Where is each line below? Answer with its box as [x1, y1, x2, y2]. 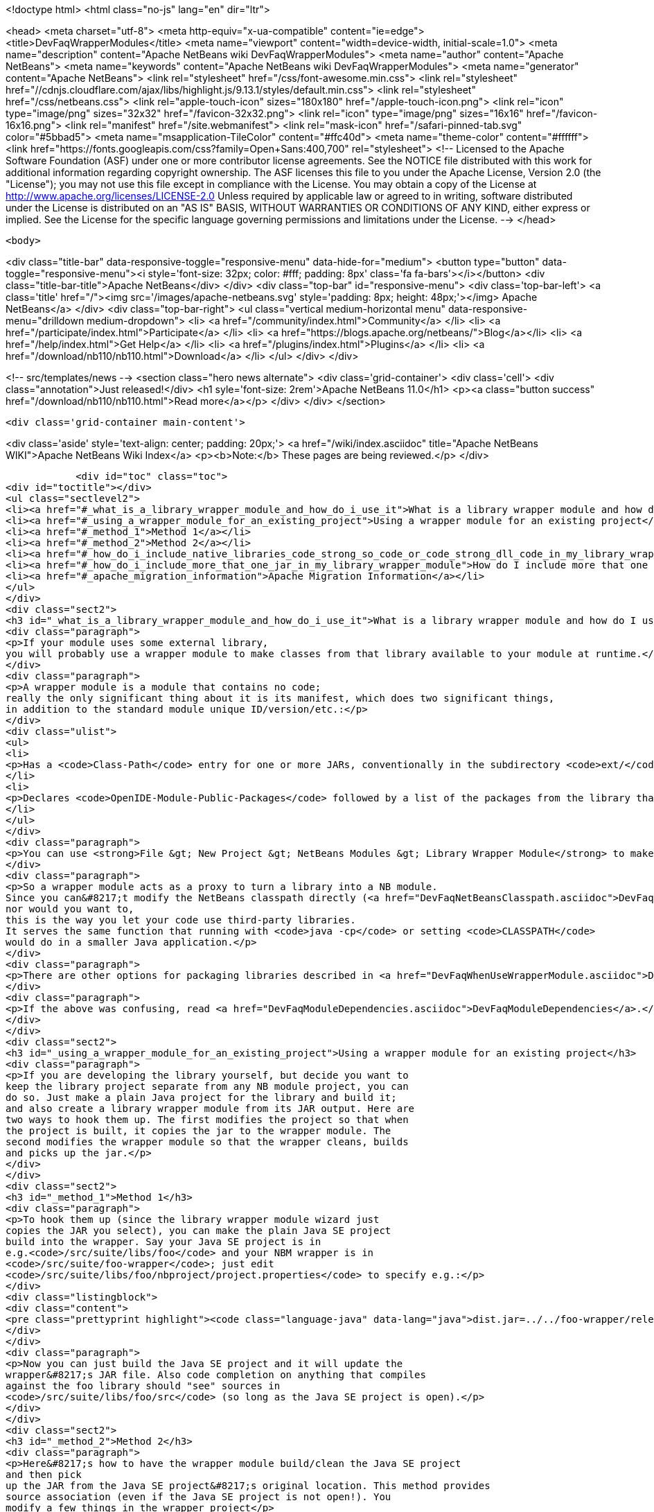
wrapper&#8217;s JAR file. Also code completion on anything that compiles [6, 1369, 426, 1380]
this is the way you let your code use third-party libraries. [6, 914, 356, 926]
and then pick [6, 1469, 82, 1480]
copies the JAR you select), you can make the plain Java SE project [6, 1225, 391, 1236]
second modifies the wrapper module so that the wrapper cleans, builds [6, 1136, 409, 1147]
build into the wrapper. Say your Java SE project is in [6, 1236, 321, 1247]
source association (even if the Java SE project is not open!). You [6, 1491, 391, 1502]
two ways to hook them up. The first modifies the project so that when [6, 1114, 409, 1125]
